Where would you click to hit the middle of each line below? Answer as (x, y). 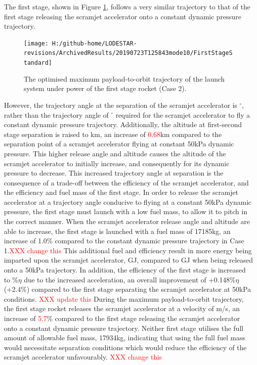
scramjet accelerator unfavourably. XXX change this (83, 357)
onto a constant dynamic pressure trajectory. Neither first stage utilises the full (124, 328)
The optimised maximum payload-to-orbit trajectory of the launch (124, 78)
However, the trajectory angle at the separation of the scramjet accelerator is (121, 105)
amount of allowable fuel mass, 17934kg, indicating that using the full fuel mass (125, 338)
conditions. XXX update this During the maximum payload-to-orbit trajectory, (124, 298)
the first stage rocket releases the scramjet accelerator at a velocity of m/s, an (122, 308)
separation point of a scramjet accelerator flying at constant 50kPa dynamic (119, 144)
